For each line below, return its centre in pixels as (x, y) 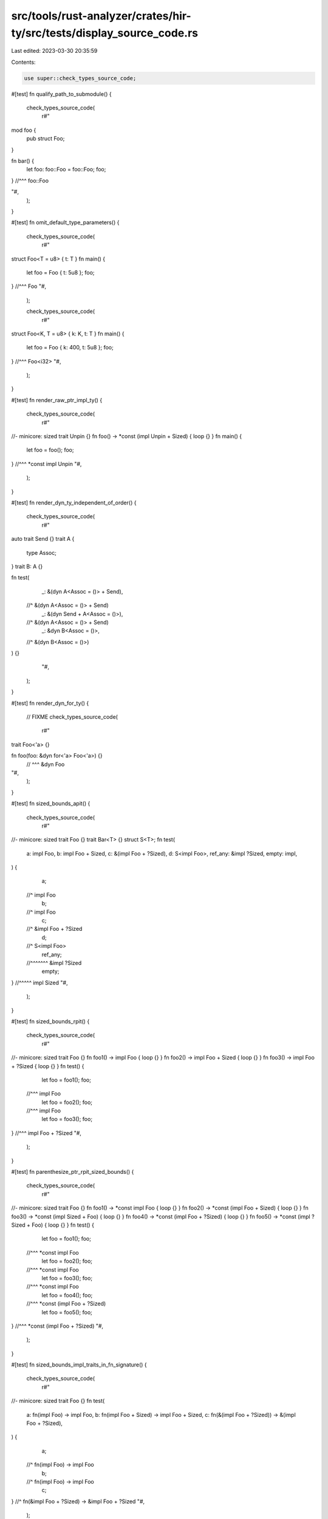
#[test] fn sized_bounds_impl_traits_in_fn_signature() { (79, 1365)
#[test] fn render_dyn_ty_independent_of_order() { (74, 502)
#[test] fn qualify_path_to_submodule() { (61, 94)
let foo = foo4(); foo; (67, 1295)
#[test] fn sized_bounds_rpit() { (50, 1021)
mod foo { (24, 130)
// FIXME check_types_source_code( (72, 717)
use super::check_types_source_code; (80, 78)
